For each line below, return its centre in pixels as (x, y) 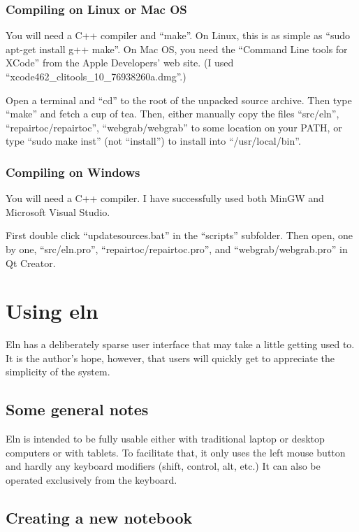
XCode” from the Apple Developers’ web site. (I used (120, 63)
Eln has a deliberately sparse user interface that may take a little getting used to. (180, 344)
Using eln (52, 311)
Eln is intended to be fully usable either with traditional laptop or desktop (165, 439)
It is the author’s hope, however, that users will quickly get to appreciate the (170, 358)
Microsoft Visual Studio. (58, 211)
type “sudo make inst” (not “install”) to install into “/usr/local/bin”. (153, 141)
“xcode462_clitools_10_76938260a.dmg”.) (96, 76)
